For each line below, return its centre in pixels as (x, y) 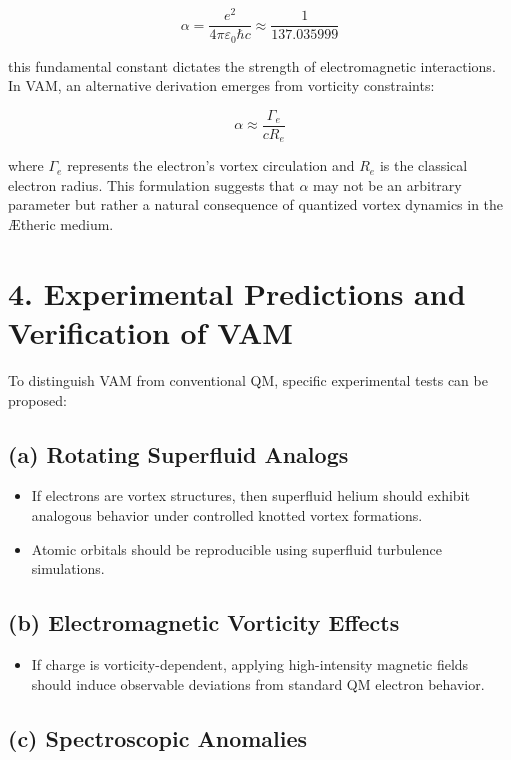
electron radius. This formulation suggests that (151, 184)
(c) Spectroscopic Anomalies (158, 737)
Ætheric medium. (61, 224)
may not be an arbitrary (387, 184)
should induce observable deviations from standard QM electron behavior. (258, 683)
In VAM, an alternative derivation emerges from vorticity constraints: (221, 85)
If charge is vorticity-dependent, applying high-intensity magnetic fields (250, 663)
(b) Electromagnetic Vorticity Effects (204, 622)
